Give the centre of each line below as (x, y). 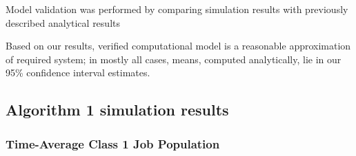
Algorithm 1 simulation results (117, 110)
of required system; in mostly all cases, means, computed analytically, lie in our (174, 59)
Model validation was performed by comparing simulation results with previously (177, 9)
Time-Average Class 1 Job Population (113, 143)
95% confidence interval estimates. (78, 73)
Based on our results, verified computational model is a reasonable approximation (178, 46)
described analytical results (63, 22)
